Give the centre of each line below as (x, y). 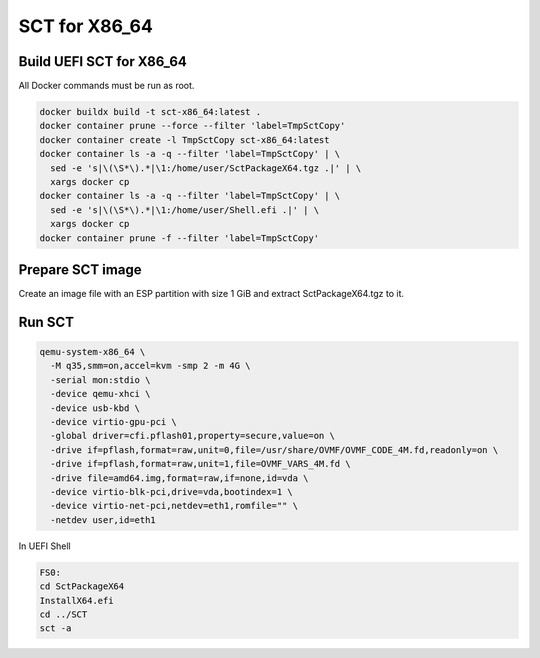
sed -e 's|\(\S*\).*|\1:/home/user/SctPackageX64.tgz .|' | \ (206, 168)
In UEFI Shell (44, 546)
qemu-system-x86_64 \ (92, 352)
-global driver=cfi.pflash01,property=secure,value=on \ (192, 436)
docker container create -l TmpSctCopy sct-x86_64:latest (184, 139)
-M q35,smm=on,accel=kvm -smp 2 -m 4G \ (150, 366)
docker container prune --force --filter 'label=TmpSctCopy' (192, 126)
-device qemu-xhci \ (100, 394)
